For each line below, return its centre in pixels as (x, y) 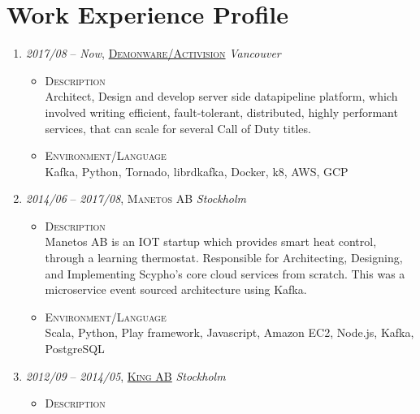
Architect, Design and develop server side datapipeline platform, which (221, 96)
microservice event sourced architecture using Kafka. (176, 289)
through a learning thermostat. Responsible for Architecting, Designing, (224, 258)
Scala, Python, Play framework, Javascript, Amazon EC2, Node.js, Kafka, (229, 332)
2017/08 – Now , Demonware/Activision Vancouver (153, 53)
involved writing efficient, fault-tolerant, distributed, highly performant (221, 112)
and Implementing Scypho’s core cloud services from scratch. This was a (225, 273)
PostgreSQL (75, 349)
